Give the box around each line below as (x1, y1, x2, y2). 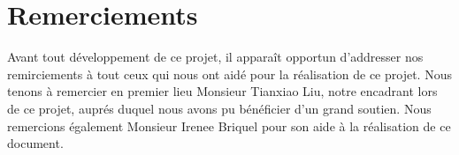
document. (7, 134, 64, 152)
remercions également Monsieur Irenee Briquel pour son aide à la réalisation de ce (7, 116, 451, 135)
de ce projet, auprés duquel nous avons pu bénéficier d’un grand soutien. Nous (7, 99, 432, 117)
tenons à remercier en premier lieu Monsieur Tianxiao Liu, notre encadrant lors (7, 82, 438, 100)
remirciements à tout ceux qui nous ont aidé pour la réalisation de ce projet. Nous (7, 64, 452, 83)
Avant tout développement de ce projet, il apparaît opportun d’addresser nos (7, 48, 424, 66)
